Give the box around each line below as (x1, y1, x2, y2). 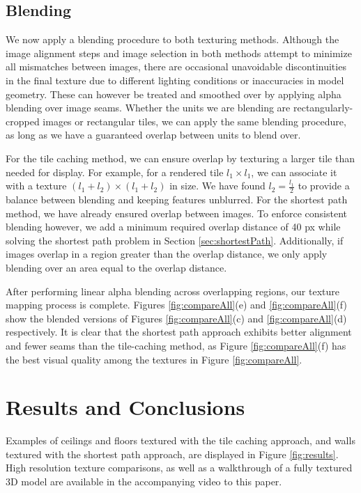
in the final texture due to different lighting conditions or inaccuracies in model (6, 72, 344, 87)
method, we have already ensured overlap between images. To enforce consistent (6, 205, 348, 220)
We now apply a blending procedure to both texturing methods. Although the (6, 32, 339, 47)
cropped (6, 114, 40, 128)
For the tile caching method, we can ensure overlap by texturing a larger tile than (6, 150, 355, 165)
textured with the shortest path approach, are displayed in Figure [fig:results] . (6, 446, 339, 461)
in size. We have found (169, 178, 266, 193)
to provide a (298, 178, 350, 193)
